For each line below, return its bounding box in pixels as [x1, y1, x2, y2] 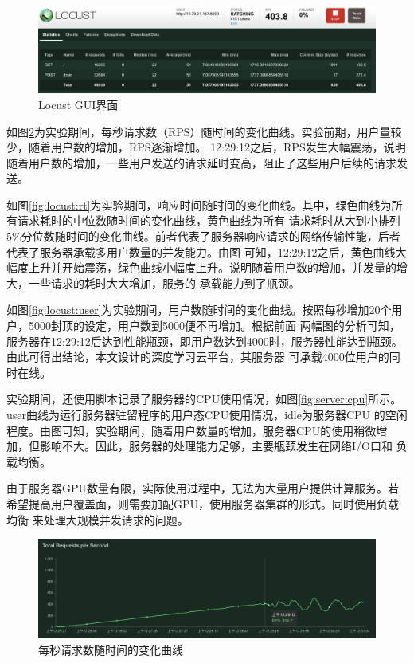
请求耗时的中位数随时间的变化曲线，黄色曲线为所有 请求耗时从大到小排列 [17, 212, 400, 229]
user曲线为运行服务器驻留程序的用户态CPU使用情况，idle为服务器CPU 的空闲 [6, 406, 408, 422]
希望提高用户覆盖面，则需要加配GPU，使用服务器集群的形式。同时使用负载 [6, 495, 400, 512]
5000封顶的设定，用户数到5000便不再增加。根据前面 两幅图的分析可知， [28, 317, 400, 334]
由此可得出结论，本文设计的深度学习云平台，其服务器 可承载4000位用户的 [6, 348, 389, 365]
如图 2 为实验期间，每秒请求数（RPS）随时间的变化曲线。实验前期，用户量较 [6, 123, 402, 139]
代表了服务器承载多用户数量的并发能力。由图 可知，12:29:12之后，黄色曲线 [6, 243, 396, 260]
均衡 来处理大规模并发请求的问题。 [6, 511, 189, 528]
